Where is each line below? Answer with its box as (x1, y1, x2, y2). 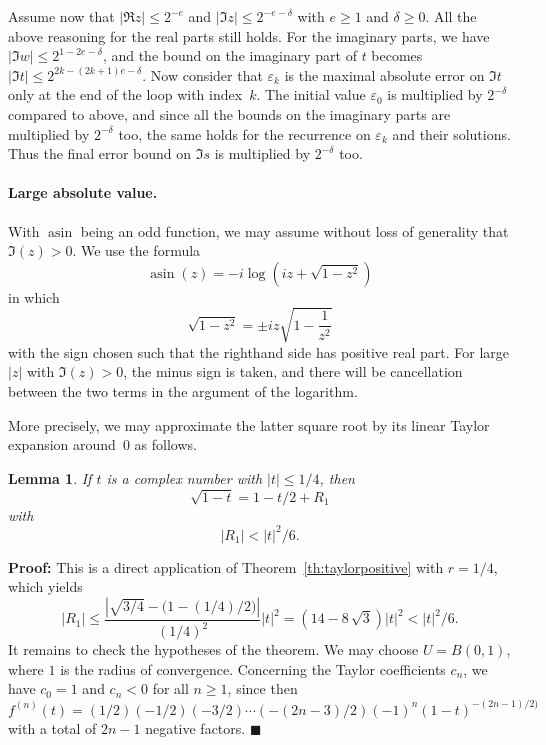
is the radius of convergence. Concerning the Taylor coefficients (60, 658, 446, 679)
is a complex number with (106, 467, 263, 488)
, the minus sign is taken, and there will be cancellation (123, 361, 463, 382)
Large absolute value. (8, 182, 158, 203)
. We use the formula (72, 240, 201, 261)
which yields (8, 576, 83, 597)
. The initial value (256, 84, 366, 105)
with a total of (8, 717, 97, 738)
